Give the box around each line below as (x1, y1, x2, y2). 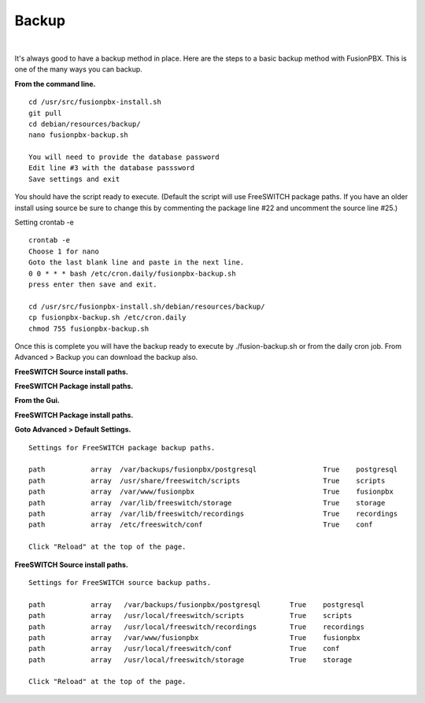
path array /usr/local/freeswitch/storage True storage (28, 655, 353, 664)
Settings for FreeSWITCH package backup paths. (28, 443, 216, 452)
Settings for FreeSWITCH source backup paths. (28, 578, 212, 586)
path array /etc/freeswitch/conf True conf (28, 520, 373, 529)
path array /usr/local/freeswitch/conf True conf (28, 644, 340, 653)
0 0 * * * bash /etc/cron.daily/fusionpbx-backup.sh (28, 268, 236, 278)
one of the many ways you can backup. (14, 65, 143, 74)
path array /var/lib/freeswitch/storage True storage (28, 498, 386, 507)
